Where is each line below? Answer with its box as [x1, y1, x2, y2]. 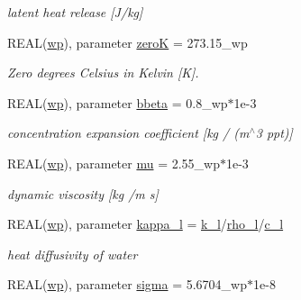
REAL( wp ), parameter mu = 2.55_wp [7, 153, 220, 172]
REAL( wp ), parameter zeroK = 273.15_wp [7, 32, 248, 51]
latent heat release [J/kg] [7, 3, 143, 21]
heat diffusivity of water [7, 244, 138, 263]
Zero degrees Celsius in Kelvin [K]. [7, 63, 199, 82]
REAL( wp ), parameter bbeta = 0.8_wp [7, 93, 228, 112]
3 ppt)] [255, 123, 293, 142]
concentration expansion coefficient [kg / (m [7, 123, 250, 142]
